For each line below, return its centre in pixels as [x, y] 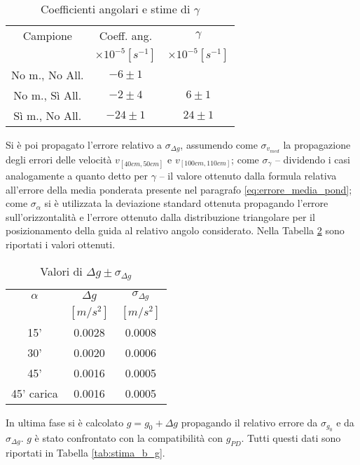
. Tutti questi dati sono [291, 437]
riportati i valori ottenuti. [61, 244]
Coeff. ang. [126, 35]
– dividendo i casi [312, 159]
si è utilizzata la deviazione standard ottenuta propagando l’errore [186, 203]
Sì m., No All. [48, 115]
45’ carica [35, 393]
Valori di [61, 271]
